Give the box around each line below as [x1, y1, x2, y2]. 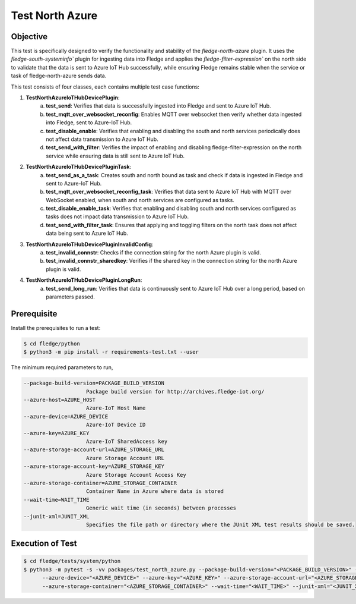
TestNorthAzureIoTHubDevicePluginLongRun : [26, 276, 142, 284]
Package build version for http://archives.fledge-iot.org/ [86, 388, 265, 395]
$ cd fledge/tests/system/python [23, 558, 121, 565]
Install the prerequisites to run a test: [11, 324, 101, 331]
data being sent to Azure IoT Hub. [46, 229, 129, 237]
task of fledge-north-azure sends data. [11, 72, 107, 80]
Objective [11, 32, 48, 42]
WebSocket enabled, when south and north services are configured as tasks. [46, 196, 234, 203]
